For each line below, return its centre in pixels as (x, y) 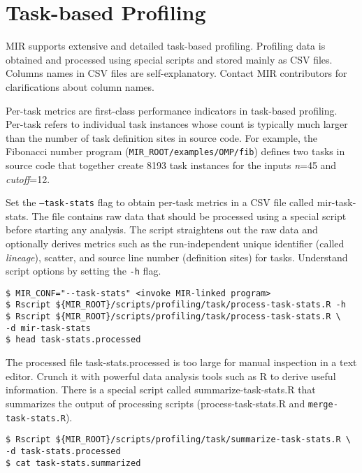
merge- (323, 404)
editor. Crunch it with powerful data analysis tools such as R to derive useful (171, 376)
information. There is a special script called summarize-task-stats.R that (161, 390)
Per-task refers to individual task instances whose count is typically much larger (177, 124)
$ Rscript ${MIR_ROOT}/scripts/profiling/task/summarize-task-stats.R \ (178, 440)
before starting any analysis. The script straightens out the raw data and (162, 230)
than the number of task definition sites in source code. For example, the (161, 137)
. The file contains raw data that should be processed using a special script (186, 216)
